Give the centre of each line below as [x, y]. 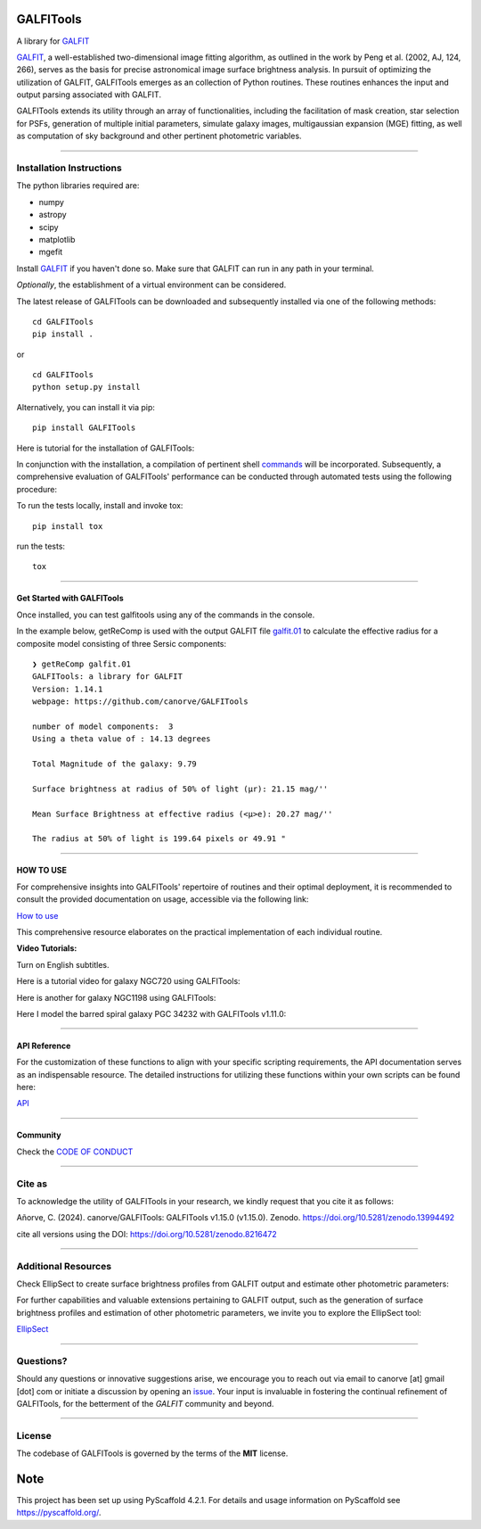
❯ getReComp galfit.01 [82, 664]
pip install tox [68, 526]
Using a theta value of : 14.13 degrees [122, 739]
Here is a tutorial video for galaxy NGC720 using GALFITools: [128, 981]
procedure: [37, 489]
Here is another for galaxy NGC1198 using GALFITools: [116, 997]
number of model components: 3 [103, 726]
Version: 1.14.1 [68, 689]
